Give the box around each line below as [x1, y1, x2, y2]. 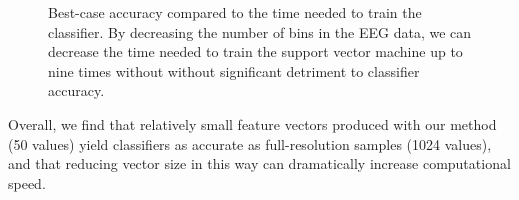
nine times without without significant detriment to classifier [48, 60, 420, 81]
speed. [8, 172, 46, 193]
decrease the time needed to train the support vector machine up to [48, 41, 463, 62]
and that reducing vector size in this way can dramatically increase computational [8, 153, 511, 174]
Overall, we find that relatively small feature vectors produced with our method [8, 113, 497, 134]
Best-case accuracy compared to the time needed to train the [48, 2, 422, 22]
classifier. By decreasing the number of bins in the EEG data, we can [48, 21, 472, 42]
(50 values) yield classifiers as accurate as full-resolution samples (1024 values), [8, 133, 492, 154]
